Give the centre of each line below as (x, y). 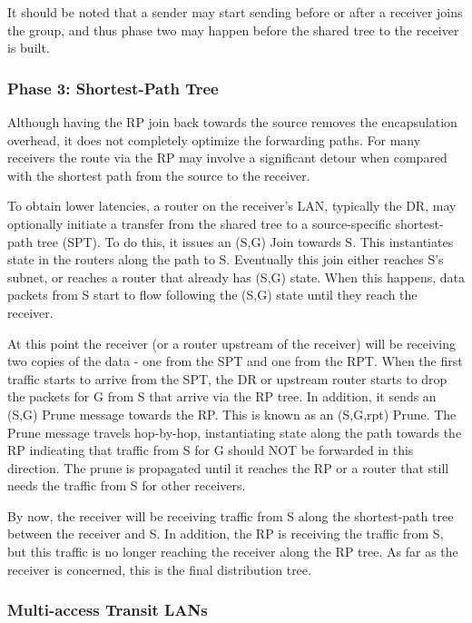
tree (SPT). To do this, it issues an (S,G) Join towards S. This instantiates (245, 241)
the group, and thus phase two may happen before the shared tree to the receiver (233, 30)
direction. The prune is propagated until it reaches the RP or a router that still (228, 467)
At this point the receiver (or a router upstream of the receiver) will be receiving (231, 343)
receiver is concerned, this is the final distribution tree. (159, 569)
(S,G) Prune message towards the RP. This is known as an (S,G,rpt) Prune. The (232, 414)
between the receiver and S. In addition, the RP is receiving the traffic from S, (226, 534)
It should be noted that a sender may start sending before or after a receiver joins (235, 12)
